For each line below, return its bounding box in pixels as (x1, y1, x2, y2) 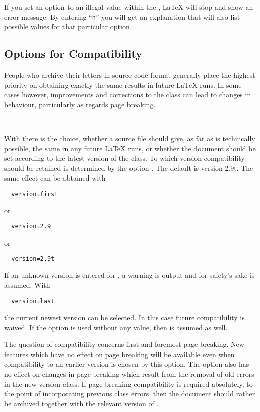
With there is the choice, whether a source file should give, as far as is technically (4, 133, 255, 144)
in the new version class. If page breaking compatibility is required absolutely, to (4, 378, 253, 389)
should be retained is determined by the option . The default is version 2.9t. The (4, 162, 253, 173)
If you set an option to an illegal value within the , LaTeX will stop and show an (4, 2, 253, 12)
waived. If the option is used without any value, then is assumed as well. (4, 322, 228, 332)
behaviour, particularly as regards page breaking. (4, 99, 156, 109)
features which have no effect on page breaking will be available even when (4, 348, 235, 359)
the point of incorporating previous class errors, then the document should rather (4, 388, 255, 399)
